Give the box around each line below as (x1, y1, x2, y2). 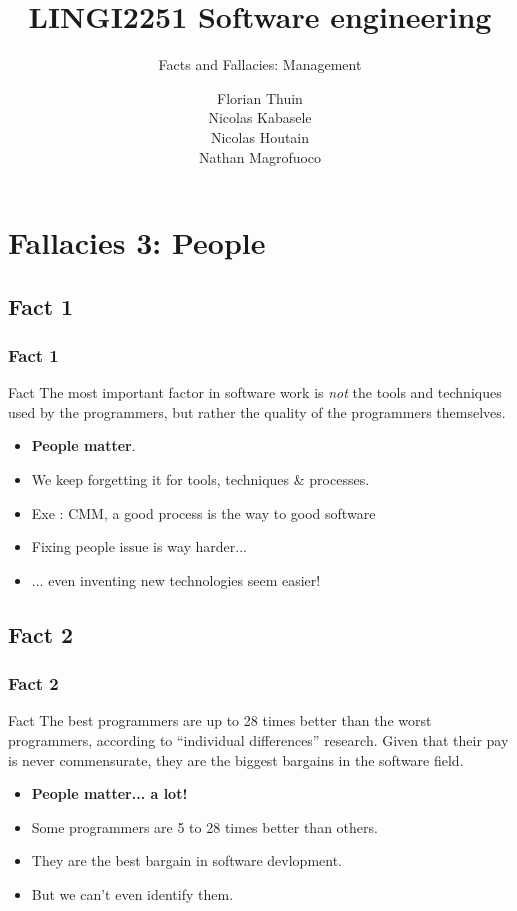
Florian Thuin (217, 87, 303, 108)
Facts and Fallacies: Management (158, 54, 362, 75)
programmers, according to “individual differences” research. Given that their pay (8, 730, 509, 751)
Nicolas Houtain (210, 126, 310, 147)
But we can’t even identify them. (31, 884, 234, 904)
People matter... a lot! (31, 783, 188, 804)
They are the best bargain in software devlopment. (31, 850, 343, 871)
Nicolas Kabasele (208, 107, 312, 128)
